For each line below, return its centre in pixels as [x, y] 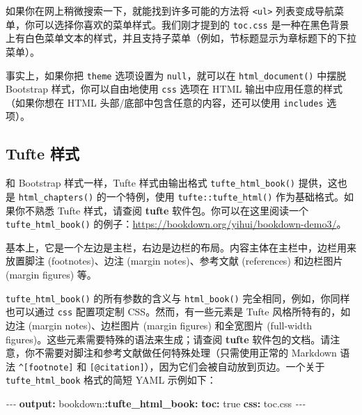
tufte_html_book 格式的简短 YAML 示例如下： [111, 380]
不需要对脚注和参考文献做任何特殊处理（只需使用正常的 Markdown [186, 353]
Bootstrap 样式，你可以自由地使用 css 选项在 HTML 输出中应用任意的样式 [174, 89]
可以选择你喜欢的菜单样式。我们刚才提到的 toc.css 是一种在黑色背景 [192, 24]
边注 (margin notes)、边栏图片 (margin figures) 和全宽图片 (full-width [159, 325]
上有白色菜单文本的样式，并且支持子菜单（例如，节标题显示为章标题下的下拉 [181, 38]
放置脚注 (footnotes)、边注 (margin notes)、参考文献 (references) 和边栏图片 [174, 261]
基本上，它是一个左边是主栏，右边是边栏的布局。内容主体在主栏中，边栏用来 [181, 247]
